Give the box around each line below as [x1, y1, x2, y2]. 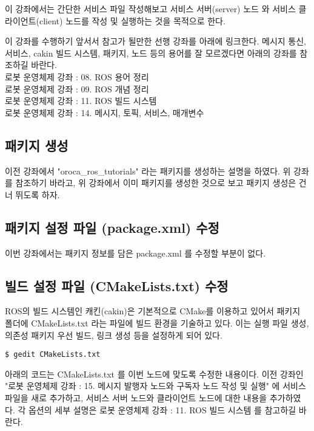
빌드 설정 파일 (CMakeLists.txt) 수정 [5, 276, 229, 295]
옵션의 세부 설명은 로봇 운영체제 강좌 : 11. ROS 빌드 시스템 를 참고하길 [28, 403, 296, 416]
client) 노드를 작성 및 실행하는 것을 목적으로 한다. [39, 14, 225, 27]
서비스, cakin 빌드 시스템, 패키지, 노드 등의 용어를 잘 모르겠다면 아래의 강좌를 [5, 46, 297, 59]
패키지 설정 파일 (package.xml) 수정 [5, 218, 219, 236]
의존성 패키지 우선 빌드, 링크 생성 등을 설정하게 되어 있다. [5, 328, 222, 341]
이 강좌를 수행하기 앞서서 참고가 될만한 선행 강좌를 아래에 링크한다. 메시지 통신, [5, 35, 306, 47]
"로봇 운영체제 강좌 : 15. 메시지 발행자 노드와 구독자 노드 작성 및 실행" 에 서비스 [5, 379, 306, 392]
